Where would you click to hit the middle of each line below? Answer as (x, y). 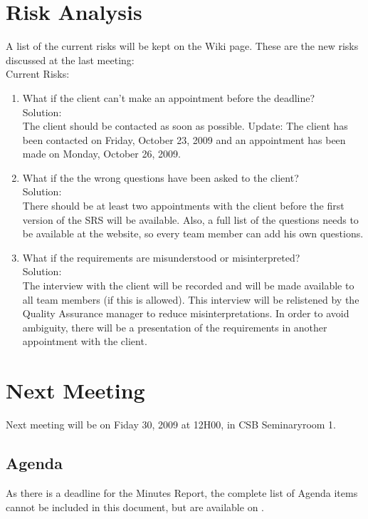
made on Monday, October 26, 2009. (101, 154)
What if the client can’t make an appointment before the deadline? (169, 97)
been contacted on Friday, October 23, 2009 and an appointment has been (184, 139)
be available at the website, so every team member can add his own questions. (193, 233)
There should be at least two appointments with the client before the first (183, 206)
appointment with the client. (85, 341)
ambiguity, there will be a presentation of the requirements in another (175, 327)
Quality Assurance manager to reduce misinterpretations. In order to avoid (186, 313)
